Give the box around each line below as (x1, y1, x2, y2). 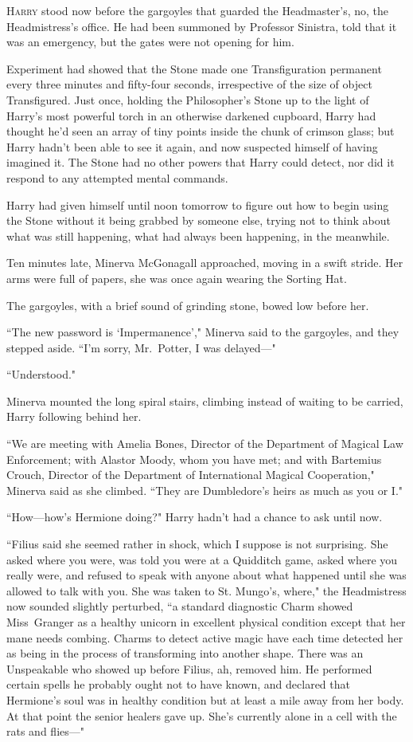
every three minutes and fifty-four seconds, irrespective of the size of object (6, 76, 372, 92)
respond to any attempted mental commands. (6, 169, 228, 186)
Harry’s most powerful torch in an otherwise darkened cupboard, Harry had (6, 107, 376, 124)
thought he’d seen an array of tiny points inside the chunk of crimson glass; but (6, 123, 395, 139)
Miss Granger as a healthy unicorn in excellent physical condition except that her (6, 614, 406, 630)
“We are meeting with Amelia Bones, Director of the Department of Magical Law (6, 435, 403, 452)
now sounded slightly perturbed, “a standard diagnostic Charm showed (6, 598, 353, 614)
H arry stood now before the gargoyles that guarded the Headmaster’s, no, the (6, 2, 389, 18)
